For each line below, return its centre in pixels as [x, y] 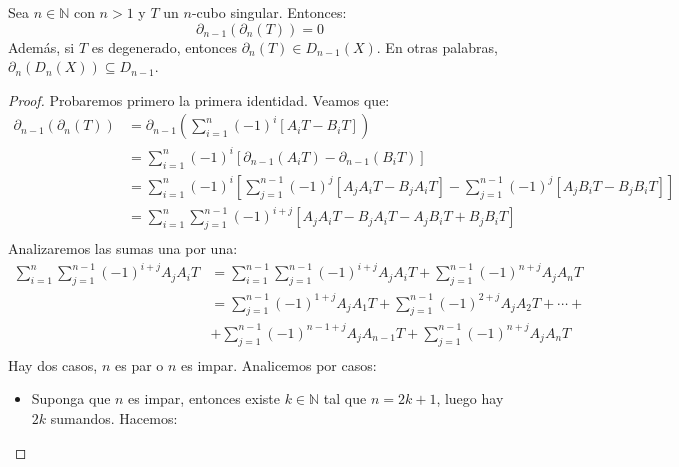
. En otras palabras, [437, 46]
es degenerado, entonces [164, 46]
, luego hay [470, 398]
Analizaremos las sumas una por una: [123, 248]
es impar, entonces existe [204, 398]
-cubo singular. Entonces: [269, 12]
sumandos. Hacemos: [114, 417]
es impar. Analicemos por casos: [279, 364]
